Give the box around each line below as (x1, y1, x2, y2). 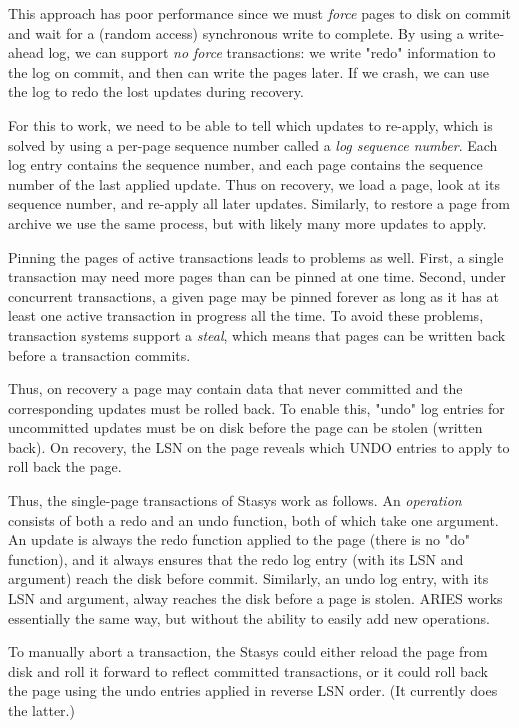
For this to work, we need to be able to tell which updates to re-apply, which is (8, 114, 493, 135)
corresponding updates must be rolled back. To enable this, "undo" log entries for (8, 397, 505, 418)
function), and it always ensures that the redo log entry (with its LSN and (8, 548, 464, 569)
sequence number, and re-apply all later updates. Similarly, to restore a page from (8, 193, 510, 214)
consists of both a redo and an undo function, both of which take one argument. (8, 509, 499, 530)
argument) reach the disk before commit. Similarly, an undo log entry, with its (8, 568, 489, 589)
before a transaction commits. (8, 344, 191, 365)
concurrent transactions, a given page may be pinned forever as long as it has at (8, 285, 499, 306)
